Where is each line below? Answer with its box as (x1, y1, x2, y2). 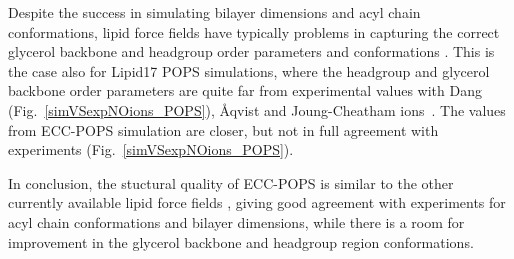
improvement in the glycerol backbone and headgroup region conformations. (8, 231, 474, 252)
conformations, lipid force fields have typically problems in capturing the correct (8, 21, 500, 42)
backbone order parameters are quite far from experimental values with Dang (8, 80, 482, 101)
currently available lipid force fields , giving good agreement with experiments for (8, 192, 506, 213)
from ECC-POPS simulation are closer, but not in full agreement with (8, 119, 439, 140)
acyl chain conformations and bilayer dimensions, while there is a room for (8, 211, 465, 232)
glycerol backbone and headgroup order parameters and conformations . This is (8, 41, 495, 62)
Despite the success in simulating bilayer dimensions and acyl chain (8, 2, 421, 22)
